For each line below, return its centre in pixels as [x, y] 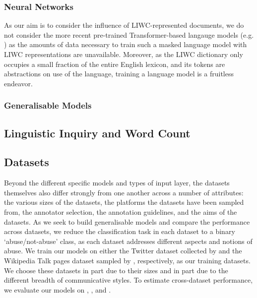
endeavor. [18, 83]
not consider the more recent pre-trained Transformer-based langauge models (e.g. [129, 34]
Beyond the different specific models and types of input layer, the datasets [117, 183]
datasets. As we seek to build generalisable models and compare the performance [127, 221]
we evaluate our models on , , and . [58, 289]
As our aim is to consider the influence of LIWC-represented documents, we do [124, 25]
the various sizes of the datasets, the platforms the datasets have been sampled [124, 202]
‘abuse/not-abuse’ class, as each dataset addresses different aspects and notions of [128, 241]
